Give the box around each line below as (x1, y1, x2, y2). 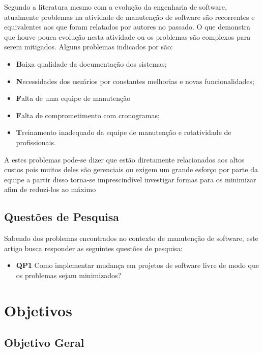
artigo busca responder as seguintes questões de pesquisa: (4, 242, 183, 253)
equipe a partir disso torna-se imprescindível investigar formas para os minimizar (4, 174, 256, 184)
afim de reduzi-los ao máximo (4, 184, 96, 195)
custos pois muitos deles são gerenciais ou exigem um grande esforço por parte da (4, 164, 258, 175)
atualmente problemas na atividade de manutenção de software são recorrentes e (4, 11, 255, 22)
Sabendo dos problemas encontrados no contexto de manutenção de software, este (4, 233, 258, 243)
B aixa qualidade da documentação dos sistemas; (16, 58, 167, 69)
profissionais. (16, 137, 56, 147)
